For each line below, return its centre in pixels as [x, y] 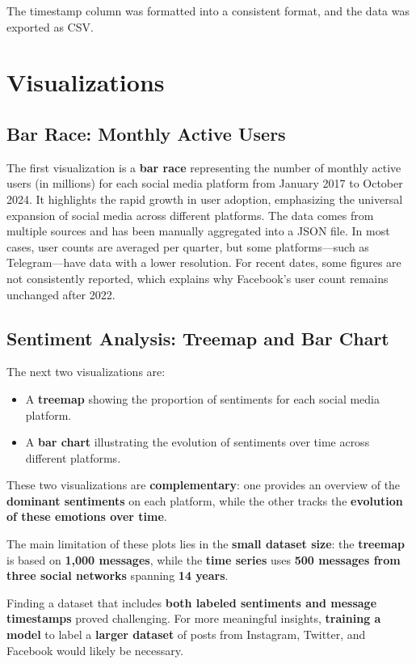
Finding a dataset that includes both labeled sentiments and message [192, 602]
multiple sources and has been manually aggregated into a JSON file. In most [198, 231]
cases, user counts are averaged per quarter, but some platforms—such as [188, 246]
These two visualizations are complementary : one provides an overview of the [204, 485]
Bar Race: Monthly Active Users [146, 133]
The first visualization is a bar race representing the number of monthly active [204, 167]
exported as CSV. [50, 26]
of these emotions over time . [87, 516]
